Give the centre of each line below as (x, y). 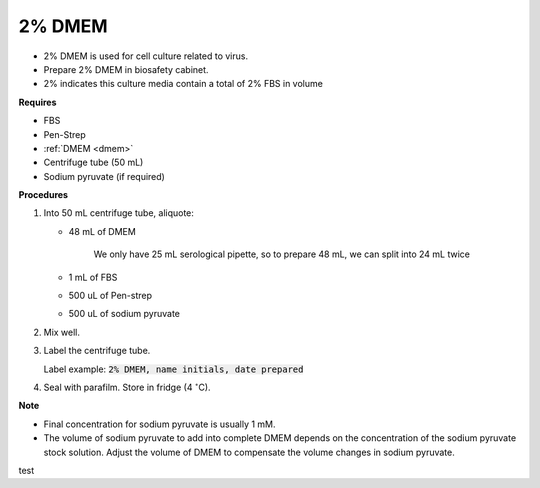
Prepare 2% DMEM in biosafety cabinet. (126, 69)
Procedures (43, 195)
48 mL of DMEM (102, 231)
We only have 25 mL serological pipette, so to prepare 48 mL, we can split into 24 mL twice (281, 254)
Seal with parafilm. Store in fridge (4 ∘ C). (127, 386)
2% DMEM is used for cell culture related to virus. (146, 56)
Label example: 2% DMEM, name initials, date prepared (173, 369)
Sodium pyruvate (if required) (104, 176)
